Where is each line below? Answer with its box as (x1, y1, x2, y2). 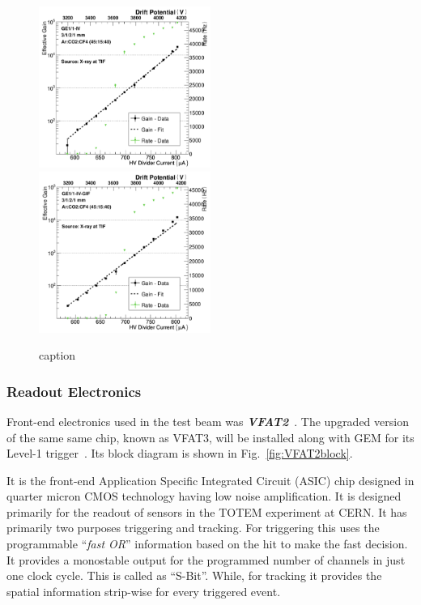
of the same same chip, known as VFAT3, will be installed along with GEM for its (6, 428, 415, 445)
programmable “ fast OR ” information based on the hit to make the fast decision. (6, 535, 408, 552)
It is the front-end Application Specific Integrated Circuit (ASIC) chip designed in (6, 471, 415, 488)
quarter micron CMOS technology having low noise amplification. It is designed (6, 488, 402, 505)
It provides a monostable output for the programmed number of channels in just (6, 551, 406, 568)
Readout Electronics (6, 381, 142, 401)
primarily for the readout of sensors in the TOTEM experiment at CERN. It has (6, 503, 407, 520)
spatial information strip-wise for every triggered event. (6, 582, 281, 599)
